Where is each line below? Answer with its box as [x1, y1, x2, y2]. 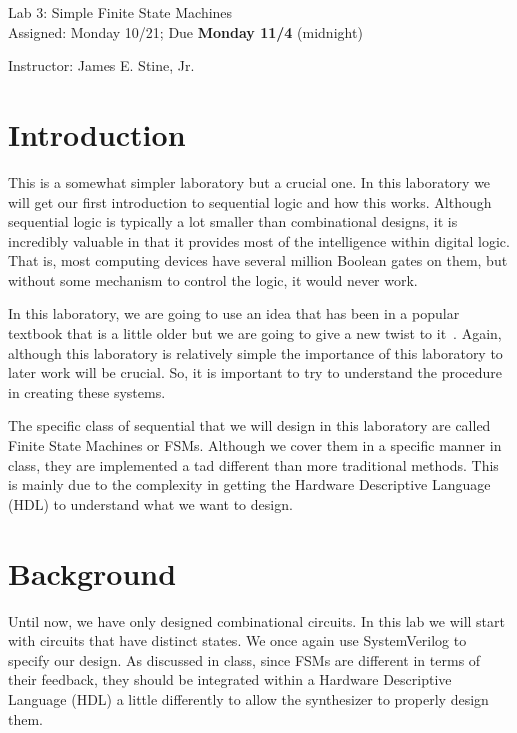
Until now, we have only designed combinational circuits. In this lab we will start [8, 610, 505, 631]
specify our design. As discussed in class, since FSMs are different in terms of [8, 649, 481, 670]
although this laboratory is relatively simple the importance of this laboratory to [8, 342, 503, 363]
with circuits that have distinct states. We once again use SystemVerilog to [8, 630, 467, 651]
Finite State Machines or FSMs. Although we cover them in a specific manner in [8, 435, 502, 456]
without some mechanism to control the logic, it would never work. [8, 269, 418, 290]
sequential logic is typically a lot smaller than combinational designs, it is [8, 211, 458, 232]
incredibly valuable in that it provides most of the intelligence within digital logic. [8, 230, 510, 251]
